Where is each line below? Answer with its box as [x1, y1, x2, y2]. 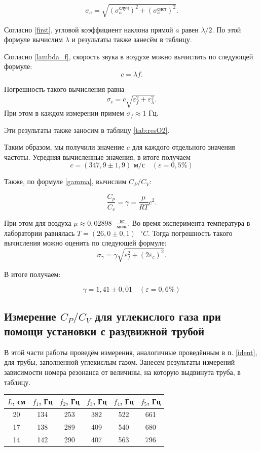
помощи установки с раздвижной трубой [4, 323, 205, 338]
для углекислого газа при [95, 308, 221, 324]
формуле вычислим [4, 34, 63, 45]
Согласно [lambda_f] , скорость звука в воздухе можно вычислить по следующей [4, 51, 253, 61]
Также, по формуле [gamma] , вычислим [4, 176, 127, 187]
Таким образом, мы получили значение [4, 142, 125, 152]
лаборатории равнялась [4, 227, 75, 238]
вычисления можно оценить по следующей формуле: [4, 237, 167, 248]
